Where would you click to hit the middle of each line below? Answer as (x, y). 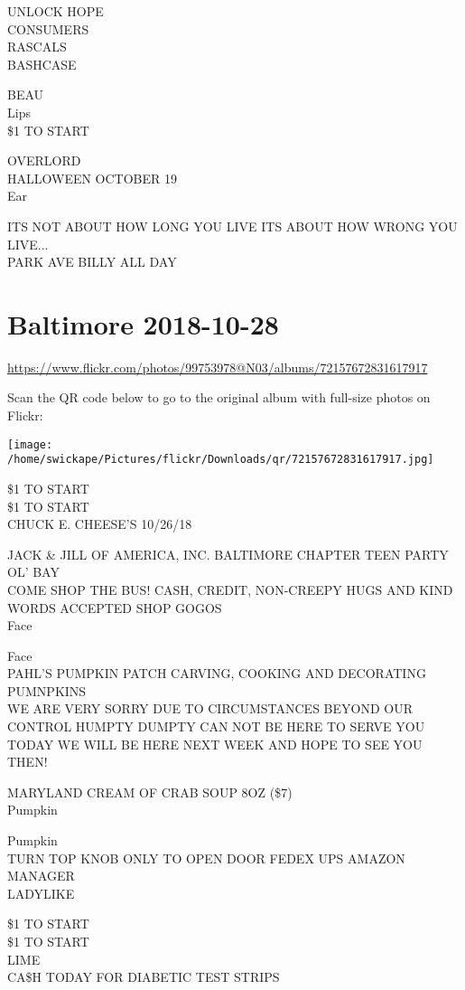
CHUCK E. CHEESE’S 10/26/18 (100, 524)
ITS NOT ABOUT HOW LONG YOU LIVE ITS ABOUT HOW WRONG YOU (232, 226)
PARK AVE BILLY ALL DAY (92, 262)
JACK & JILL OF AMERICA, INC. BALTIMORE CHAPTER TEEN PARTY (228, 554)
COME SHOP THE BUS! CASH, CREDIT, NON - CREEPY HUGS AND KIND (230, 589)
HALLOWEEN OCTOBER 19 (93, 178)
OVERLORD (44, 160)
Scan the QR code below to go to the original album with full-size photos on (219, 397)
